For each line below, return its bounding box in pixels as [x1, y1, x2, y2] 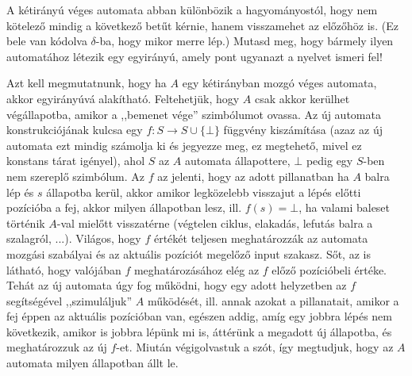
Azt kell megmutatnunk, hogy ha [6, 75, 167, 91]
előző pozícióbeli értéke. [271, 261, 387, 278]
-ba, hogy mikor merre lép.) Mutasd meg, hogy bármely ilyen [95, 33, 394, 49]
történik [6, 214, 45, 231]
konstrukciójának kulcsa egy [6, 121, 143, 138]
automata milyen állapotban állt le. [6, 355, 179, 371]
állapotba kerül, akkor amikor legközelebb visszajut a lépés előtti [46, 183, 361, 200]
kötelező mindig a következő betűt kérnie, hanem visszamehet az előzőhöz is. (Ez [6, 17, 399, 33]
